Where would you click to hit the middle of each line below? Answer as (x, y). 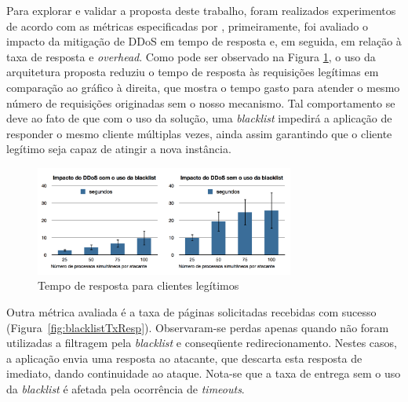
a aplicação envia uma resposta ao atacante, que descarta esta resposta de (184, 358)
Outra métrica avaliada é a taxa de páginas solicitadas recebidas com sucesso (191, 312)
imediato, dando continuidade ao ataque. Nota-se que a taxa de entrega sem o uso (204, 373)
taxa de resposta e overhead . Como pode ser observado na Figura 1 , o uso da (191, 56)
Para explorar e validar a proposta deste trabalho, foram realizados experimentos (201, 10)
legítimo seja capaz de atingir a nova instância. (119, 149)
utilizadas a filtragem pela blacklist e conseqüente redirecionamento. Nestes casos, (202, 343)
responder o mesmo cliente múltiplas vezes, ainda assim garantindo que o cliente (199, 133)
